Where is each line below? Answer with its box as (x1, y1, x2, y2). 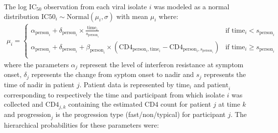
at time (218, 99, 240, 109)
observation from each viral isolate (44, 1, 147, 11)
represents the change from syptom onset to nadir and (31, 69, 194, 79)
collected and (4, 99, 44, 109)
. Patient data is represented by (79, 79, 174, 89)
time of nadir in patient (4, 79, 74, 89)
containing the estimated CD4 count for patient (68, 99, 211, 109)
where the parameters (4, 59, 69, 69)
